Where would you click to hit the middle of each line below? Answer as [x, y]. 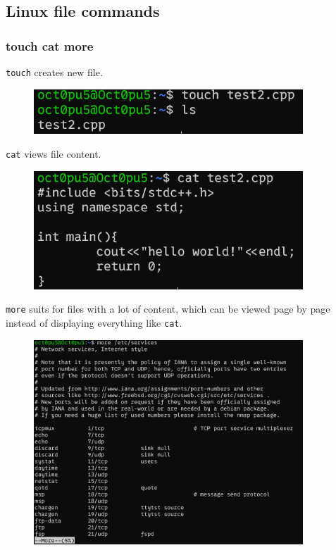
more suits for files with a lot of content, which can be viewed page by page [168, 309]
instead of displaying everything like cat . [94, 322]
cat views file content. [54, 153]
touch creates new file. [54, 72]
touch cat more [50, 45]
